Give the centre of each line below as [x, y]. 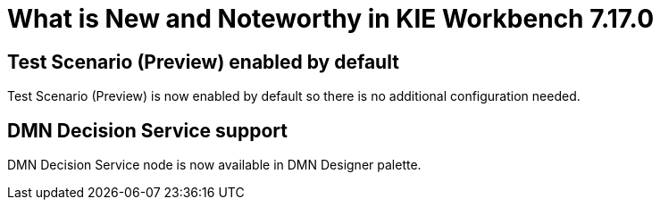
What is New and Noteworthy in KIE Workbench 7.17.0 [331, 19]
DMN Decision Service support [147, 130]
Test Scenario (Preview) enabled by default [203, 62]
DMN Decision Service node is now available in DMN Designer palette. [214, 165]
